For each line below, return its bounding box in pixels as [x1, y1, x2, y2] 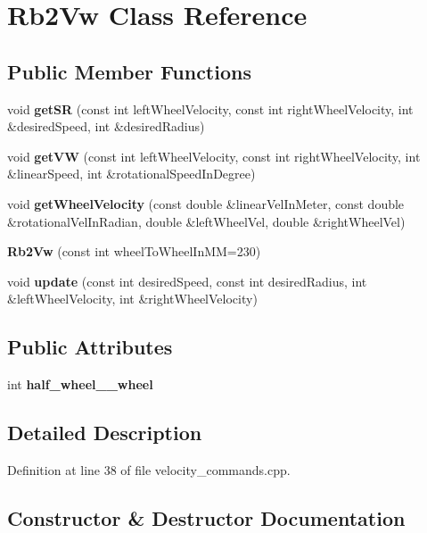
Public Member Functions [7, 57, 251, 85]
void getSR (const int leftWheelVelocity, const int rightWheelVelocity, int [7, 99, 414, 118]
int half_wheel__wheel [7, 375, 153, 394]
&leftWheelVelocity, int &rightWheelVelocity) [7, 289, 258, 308]
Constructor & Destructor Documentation [7, 504, 406, 531]
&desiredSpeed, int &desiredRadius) [7, 117, 205, 136]
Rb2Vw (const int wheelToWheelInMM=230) [7, 242, 261, 261]
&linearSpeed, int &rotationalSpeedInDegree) [7, 164, 256, 183]
